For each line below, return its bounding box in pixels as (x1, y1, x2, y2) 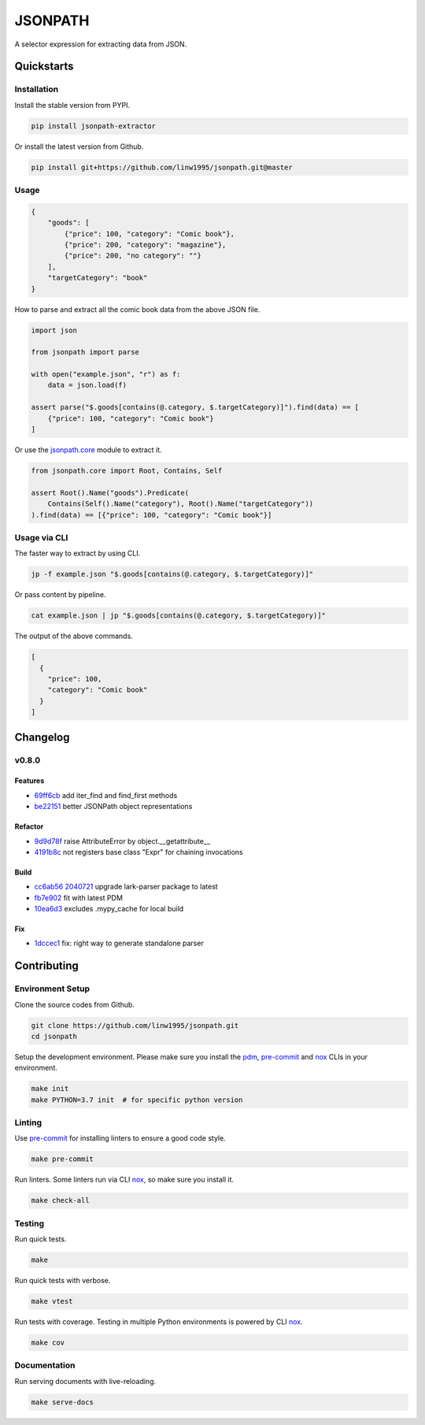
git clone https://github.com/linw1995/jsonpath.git (31, 1021, 239, 1030)
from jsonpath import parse (31, 347, 139, 357)
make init (31, 1084, 69, 1093)
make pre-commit (31, 1155, 94, 1163)
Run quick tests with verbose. (14, 1276, 111, 1286)
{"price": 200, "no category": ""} (64, 251, 202, 260)
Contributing (14, 959, 79, 973)
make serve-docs (31, 1397, 94, 1406)
